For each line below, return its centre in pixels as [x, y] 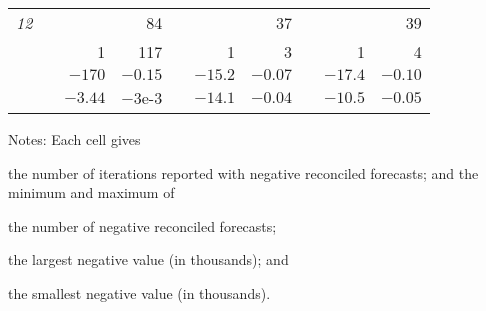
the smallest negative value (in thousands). [139, 292]
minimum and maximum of [91, 192]
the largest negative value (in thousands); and [148, 259]
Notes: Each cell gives [74, 139]
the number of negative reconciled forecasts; [142, 225]
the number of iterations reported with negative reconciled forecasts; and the [243, 172]
